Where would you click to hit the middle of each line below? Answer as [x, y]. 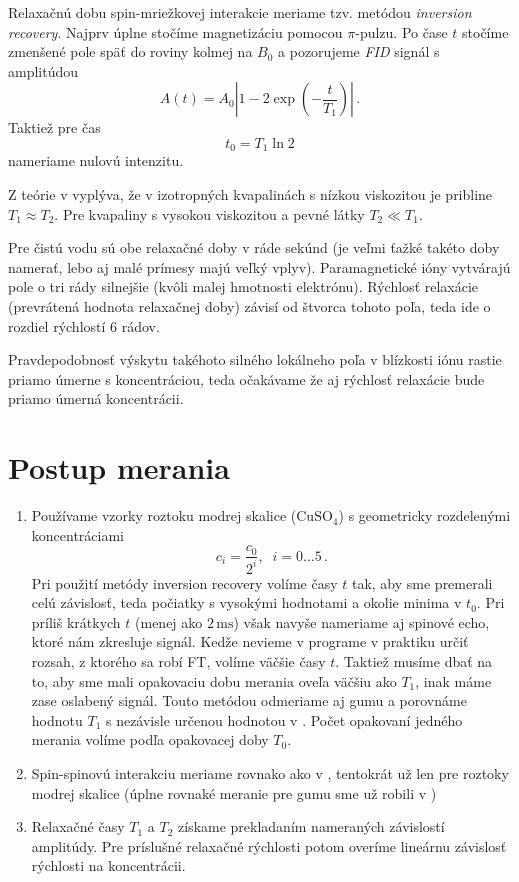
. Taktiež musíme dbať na [414, 661]
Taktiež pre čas [54, 127]
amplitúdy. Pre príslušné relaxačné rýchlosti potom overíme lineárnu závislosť [269, 845]
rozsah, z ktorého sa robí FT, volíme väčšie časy [178, 661]
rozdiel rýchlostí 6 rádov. [84, 325]
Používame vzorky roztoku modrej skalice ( [164, 515]
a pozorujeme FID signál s [359, 51]
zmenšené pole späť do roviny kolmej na [130, 51]
